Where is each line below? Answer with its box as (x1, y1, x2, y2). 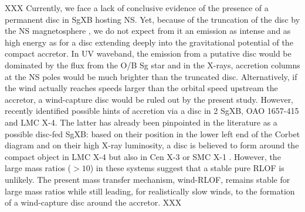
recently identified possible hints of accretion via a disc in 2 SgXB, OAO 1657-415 (5, 105, 299, 117)
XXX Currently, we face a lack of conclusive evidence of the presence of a (5, 2, 269, 13)
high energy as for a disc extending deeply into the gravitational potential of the (5, 36, 293, 48)
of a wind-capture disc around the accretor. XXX (5, 196, 182, 208)
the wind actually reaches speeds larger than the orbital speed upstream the (5, 82, 278, 94)
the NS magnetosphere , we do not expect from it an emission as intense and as (5, 25, 291, 37)
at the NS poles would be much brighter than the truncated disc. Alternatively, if (5, 70, 297, 82)
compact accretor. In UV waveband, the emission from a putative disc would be (5, 47, 292, 60)
